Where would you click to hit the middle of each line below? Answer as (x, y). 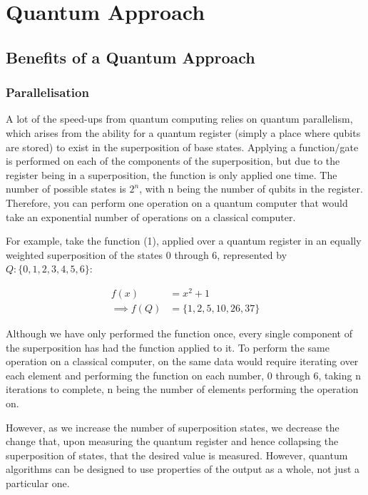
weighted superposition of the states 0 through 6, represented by (147, 254)
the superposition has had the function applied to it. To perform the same (168, 347)
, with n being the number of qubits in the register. (251, 189)
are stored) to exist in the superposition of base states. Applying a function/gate (182, 147)
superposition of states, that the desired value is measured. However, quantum (177, 455)
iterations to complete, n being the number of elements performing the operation (182, 389)
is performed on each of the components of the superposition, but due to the (173, 161)
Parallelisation (47, 92)
